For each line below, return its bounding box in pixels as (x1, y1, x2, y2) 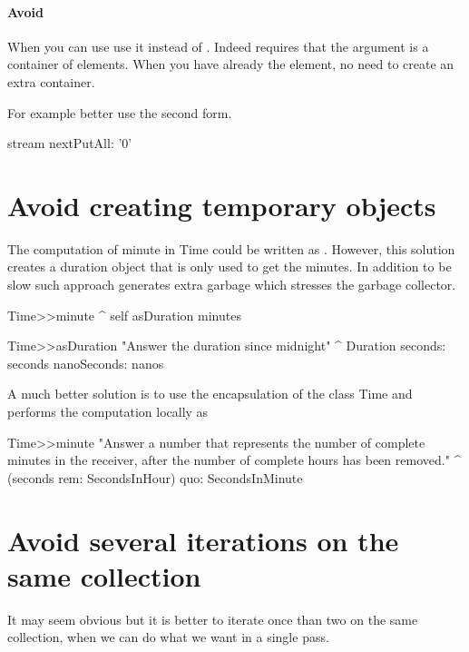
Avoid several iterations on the (7, 521, 399, 558)
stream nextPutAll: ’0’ (7, 133, 132, 153)
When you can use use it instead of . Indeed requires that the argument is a (7, 36, 429, 55)
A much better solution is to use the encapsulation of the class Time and (7, 384, 413, 403)
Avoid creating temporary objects (7, 186, 436, 223)
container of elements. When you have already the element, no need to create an (7, 54, 454, 74)
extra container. (7, 72, 95, 91)
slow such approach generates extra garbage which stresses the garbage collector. (7, 275, 456, 294)
